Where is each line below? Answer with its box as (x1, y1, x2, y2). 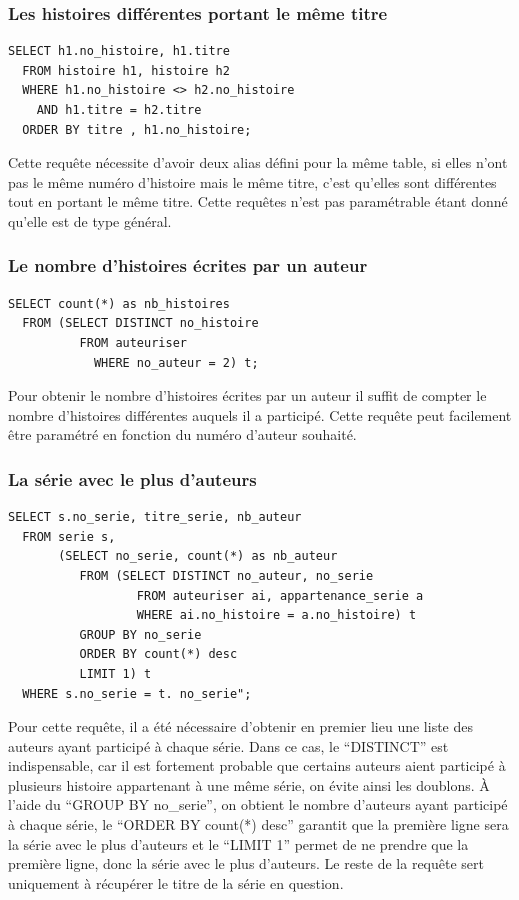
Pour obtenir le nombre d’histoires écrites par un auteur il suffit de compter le (8, 385, 487, 406)
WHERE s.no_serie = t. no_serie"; (22, 686, 252, 701)
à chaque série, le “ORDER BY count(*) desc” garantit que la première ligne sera (8, 814, 509, 835)
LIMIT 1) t (79, 666, 152, 681)
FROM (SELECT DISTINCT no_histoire (22, 316, 259, 331)
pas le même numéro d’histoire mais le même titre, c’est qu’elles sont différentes (8, 171, 497, 192)
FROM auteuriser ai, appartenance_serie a (136, 588, 424, 603)
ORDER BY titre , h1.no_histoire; (22, 122, 252, 137)
